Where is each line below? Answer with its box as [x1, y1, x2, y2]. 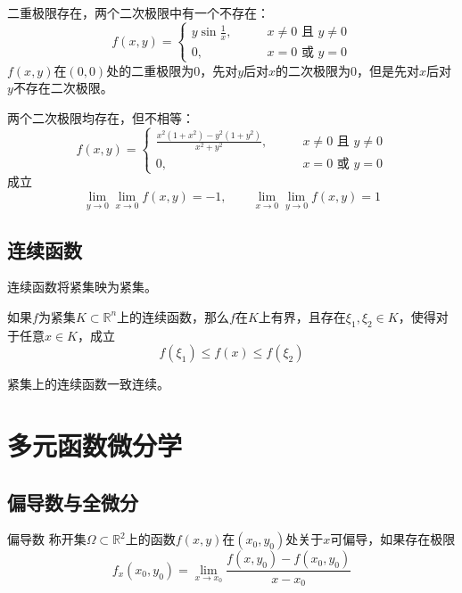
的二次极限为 [276, 61, 351, 79]
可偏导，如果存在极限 [330, 530, 456, 548]
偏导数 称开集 [7, 530, 87, 548]
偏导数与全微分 [7, 488, 138, 515]
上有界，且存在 [258, 307, 346, 325]
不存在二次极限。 [12, 78, 113, 97]
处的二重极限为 [106, 61, 194, 79]
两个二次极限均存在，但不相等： [7, 108, 194, 127]
